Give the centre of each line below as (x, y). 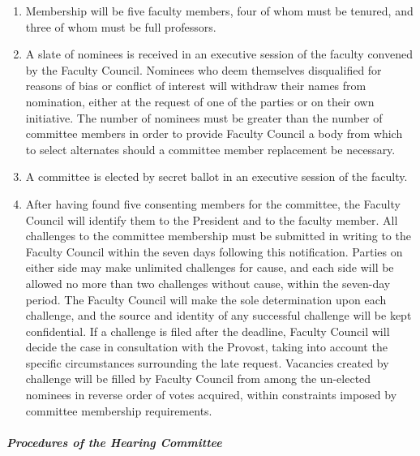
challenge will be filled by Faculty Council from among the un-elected (198, 379)
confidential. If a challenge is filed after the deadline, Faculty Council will (208, 331)
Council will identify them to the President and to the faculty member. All (212, 219)
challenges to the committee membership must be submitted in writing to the (218, 236)
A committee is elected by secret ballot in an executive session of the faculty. (216, 176)
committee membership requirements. (119, 410)
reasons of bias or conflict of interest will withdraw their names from (196, 86)
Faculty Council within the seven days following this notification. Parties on (214, 251)
